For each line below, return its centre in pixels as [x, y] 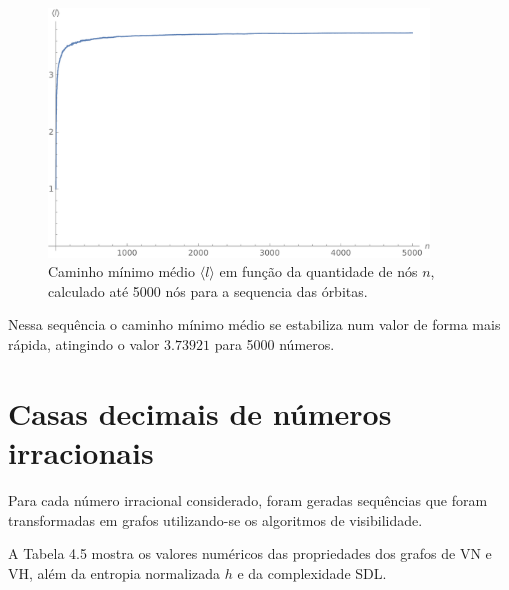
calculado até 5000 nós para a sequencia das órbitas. [208, 290]
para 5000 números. [274, 344]
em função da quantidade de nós [318, 271]
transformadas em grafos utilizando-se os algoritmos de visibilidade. [215, 519]
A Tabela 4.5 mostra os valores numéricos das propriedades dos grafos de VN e [250, 553]
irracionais [81, 452]
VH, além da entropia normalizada [114, 572]
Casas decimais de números [200, 412]
